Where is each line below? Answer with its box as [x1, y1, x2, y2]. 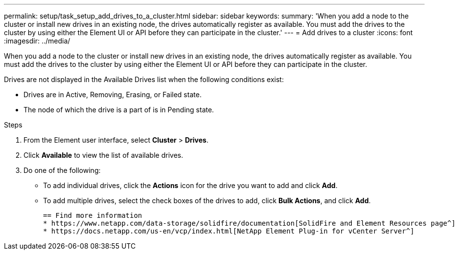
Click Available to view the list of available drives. [23, 151, 183, 159]
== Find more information [43, 212, 142, 219]
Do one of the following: [23, 166, 101, 174]
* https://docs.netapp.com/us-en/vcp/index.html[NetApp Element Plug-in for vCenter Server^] [43, 227, 414, 235]
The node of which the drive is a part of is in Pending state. [23, 106, 214, 114]
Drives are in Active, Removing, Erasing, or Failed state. [23, 90, 202, 99]
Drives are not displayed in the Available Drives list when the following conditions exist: [4, 75, 284, 84]
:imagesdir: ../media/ [4, 37, 70, 45]
